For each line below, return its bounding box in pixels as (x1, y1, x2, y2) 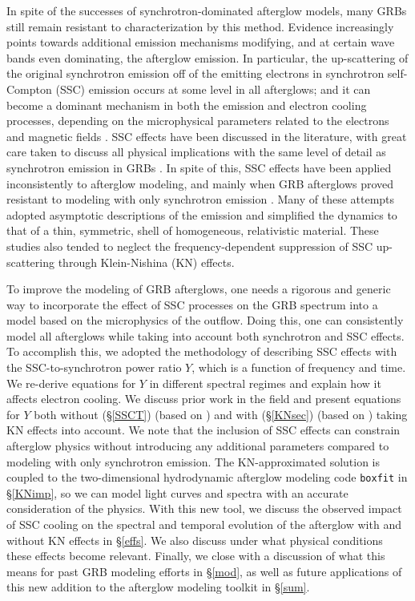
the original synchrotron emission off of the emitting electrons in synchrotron (6, 65, 385, 82)
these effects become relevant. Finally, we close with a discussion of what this (6, 547, 385, 564)
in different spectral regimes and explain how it (149, 374, 381, 391)
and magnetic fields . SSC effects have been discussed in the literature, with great (6, 127, 407, 144)
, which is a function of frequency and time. (191, 359, 406, 376)
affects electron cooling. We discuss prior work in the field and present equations (6, 390, 401, 407)
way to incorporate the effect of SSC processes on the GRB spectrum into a (6, 296, 378, 313)
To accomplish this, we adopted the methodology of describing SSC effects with (6, 343, 397, 360)
